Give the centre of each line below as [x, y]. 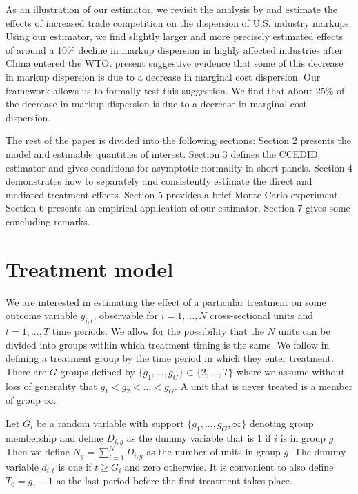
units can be [304, 331]
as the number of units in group [213, 452]
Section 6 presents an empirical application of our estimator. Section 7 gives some [178, 208]
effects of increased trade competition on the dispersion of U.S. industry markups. [179, 22]
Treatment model [90, 268]
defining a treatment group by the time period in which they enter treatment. [170, 358]
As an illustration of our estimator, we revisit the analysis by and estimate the [171, 9]
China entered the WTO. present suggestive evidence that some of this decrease [175, 63]
